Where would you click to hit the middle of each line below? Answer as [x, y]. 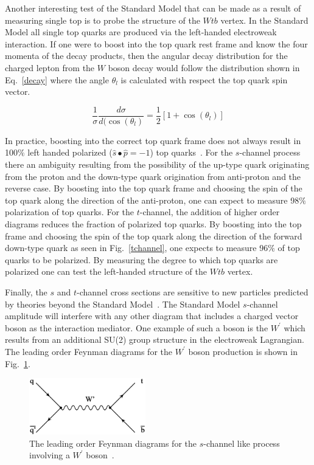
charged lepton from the [50, 67]
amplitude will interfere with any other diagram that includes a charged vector [152, 316]
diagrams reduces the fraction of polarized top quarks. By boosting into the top [153, 223]
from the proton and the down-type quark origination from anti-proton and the [153, 176]
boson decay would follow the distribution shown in [204, 67]
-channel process [270, 152]
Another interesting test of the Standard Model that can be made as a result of [153, 8]
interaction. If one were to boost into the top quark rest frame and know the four [156, 43]
